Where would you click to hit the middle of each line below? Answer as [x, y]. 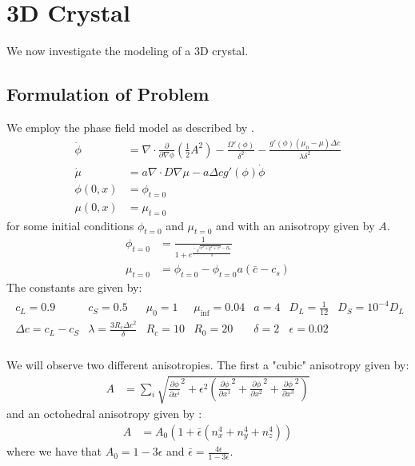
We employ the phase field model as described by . [130, 127]
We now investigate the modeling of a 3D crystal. [128, 51]
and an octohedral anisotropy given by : [104, 414]
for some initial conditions [70, 225]
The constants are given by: [74, 287]
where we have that [54, 451]
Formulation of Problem [108, 94]
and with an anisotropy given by [295, 225]
